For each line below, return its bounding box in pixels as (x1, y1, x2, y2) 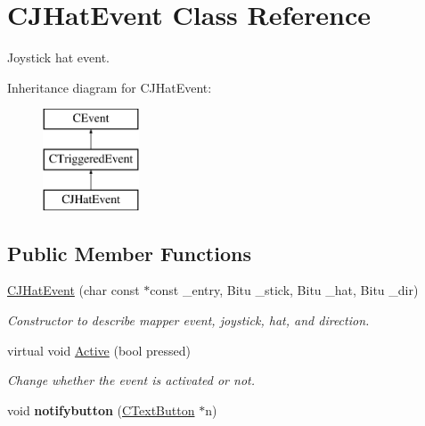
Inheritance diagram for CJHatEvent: (7, 78, 212, 96)
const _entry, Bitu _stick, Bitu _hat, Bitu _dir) (150, 281, 419, 299)
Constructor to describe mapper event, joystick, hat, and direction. (7, 311, 370, 330)
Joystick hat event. (7, 48, 110, 67)
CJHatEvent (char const (7, 281, 140, 299)
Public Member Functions (7, 239, 251, 266)
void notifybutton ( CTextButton (7, 400, 195, 419)
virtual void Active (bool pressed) (7, 340, 191, 359)
